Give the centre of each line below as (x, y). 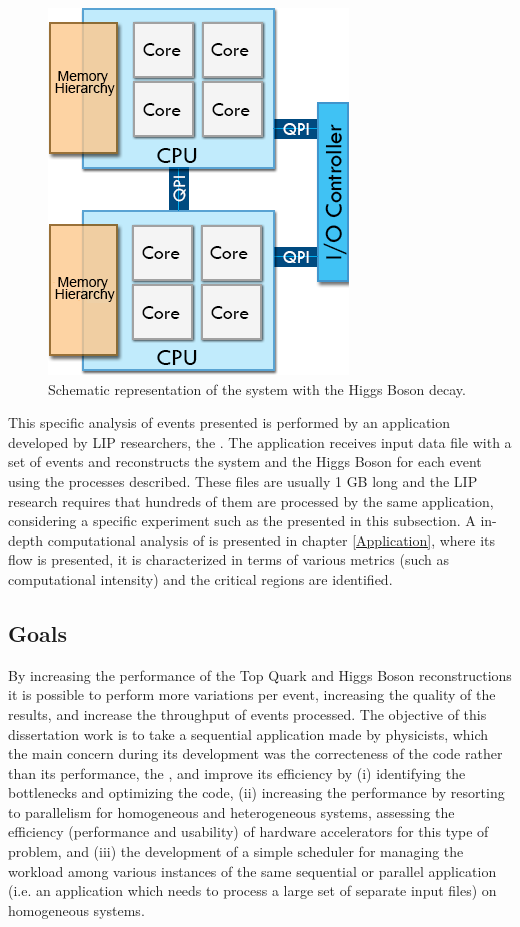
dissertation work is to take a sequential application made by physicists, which (248, 733)
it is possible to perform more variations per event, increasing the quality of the (252, 694)
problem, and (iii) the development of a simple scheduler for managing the (236, 851)
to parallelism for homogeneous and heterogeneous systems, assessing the (231, 811)
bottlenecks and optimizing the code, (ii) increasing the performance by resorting (256, 792)
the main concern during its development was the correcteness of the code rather (255, 753)
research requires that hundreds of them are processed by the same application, (251, 500)
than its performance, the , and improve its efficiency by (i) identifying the (237, 772)
